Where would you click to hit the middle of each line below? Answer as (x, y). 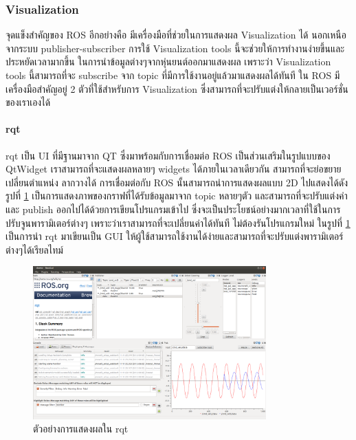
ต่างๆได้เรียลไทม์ (34, 249)
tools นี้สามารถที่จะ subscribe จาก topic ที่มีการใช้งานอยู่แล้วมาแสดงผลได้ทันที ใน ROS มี (173, 75)
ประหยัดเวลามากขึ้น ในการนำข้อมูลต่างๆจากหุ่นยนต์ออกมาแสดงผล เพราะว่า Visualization (168, 62)
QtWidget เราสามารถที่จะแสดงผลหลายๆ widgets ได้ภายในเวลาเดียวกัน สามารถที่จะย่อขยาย (174, 169)
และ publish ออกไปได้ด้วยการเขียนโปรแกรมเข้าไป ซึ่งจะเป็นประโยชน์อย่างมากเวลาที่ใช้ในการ (173, 209)
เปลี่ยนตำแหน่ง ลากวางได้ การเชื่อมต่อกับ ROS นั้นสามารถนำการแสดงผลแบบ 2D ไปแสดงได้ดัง (177, 182)
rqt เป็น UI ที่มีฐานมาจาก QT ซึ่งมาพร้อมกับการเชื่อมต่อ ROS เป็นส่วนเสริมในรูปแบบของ (168, 155)
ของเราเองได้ (28, 102)
